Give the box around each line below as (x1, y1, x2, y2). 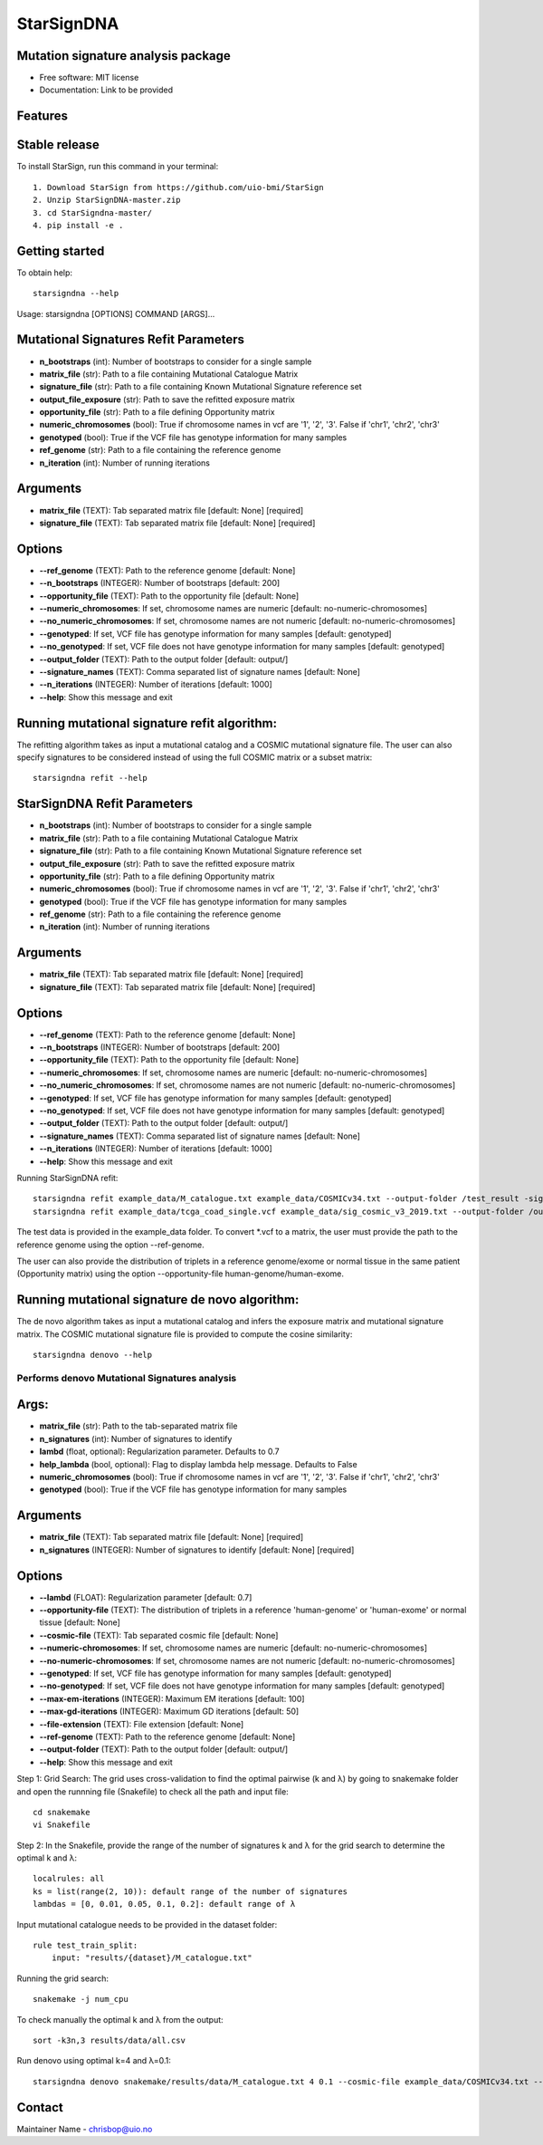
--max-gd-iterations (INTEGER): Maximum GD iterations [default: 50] (39, 1706, 300, 1717)
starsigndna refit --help (33, 773, 148, 784)
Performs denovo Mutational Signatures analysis (16, 1371, 237, 1384)
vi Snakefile (33, 1820, 90, 1830)
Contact (16, 2100, 63, 2115)
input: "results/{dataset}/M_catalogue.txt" (51, 1953, 252, 1963)
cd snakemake (33, 1807, 90, 1817)
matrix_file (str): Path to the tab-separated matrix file (39, 1420, 238, 1431)
